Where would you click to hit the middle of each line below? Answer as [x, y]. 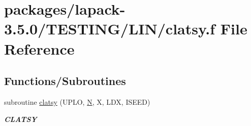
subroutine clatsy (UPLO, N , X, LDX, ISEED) [77, 101]
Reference [39, 48]
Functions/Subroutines [65, 81]
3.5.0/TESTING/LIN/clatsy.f [110, 29]
